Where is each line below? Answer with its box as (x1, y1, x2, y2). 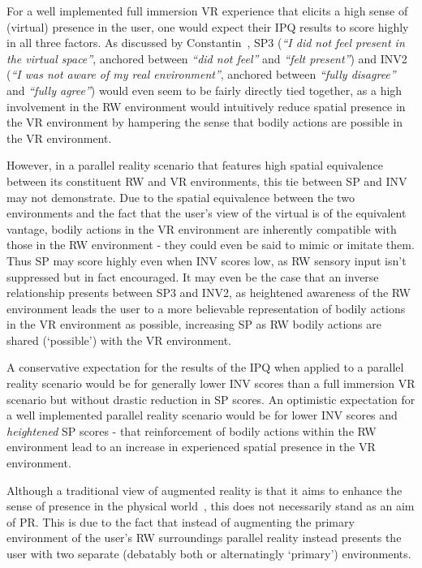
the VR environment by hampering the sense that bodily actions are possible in (6, 114, 403, 131)
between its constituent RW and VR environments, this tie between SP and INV (6, 172, 407, 189)
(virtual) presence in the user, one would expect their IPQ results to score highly (6, 18, 409, 35)
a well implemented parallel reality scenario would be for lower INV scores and (6, 407, 398, 424)
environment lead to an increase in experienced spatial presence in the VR (6, 438, 376, 455)
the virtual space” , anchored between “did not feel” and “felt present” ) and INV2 (6, 49, 407, 67)
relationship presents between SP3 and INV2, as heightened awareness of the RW (6, 284, 411, 301)
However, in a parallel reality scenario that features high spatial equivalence (6, 157, 383, 174)
